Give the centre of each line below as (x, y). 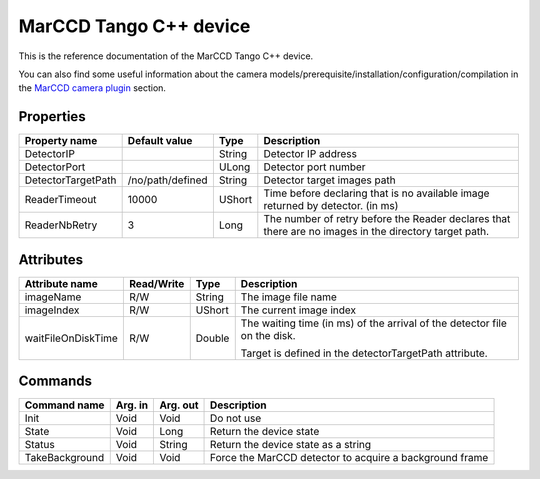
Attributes (51, 259)
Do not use (236, 418)
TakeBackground (64, 458)
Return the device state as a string (291, 445)
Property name (61, 141)
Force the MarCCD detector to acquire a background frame (349, 458)
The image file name (288, 297)
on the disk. (268, 335)
